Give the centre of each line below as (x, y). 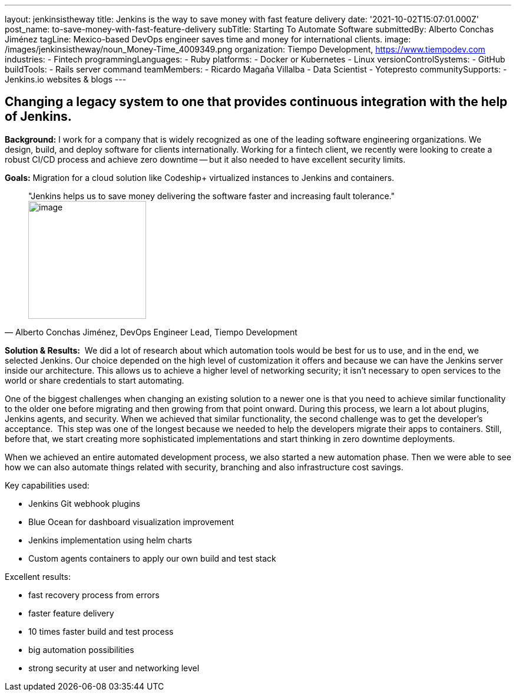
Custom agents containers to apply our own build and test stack (152, 558)
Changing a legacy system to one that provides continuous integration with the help (256, 102)
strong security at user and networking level (114, 668)
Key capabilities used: (47, 485)
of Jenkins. (38, 117)
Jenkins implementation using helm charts (110, 540)
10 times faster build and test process (101, 631)
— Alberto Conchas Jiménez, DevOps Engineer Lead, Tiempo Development (151, 332)
